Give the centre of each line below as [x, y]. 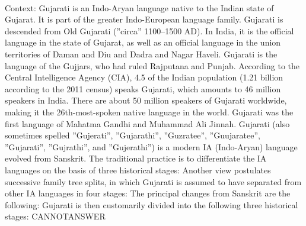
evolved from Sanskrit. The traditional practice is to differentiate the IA [136, 158]
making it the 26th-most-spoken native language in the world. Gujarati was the [149, 112]
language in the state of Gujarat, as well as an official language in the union [143, 42]
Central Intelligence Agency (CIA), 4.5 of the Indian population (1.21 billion [144, 77]
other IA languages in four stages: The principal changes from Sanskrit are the [148, 193]
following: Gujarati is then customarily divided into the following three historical [152, 204]
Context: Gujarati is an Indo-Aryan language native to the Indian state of [139, 7]
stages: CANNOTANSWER [55, 216]
